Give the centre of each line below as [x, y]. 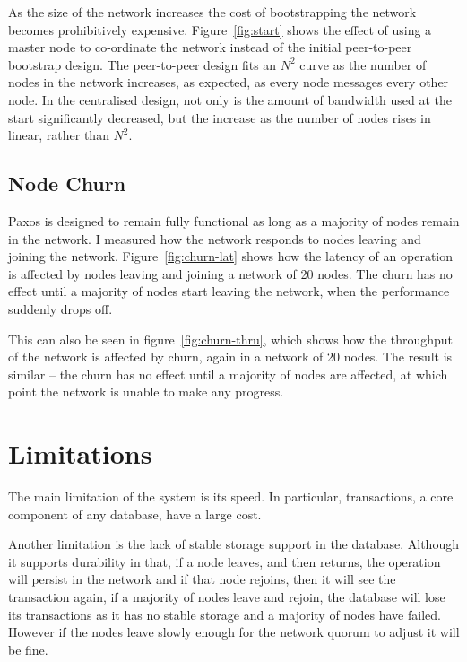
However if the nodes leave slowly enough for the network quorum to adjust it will [234, 632]
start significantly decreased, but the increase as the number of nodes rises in [220, 117]
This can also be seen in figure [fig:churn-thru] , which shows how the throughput [231, 339]
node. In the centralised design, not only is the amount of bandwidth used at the [230, 99]
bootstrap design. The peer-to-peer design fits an [143, 64]
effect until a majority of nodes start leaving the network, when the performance [229, 291]
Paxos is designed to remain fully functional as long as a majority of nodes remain [234, 220]
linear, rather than [59, 135]
